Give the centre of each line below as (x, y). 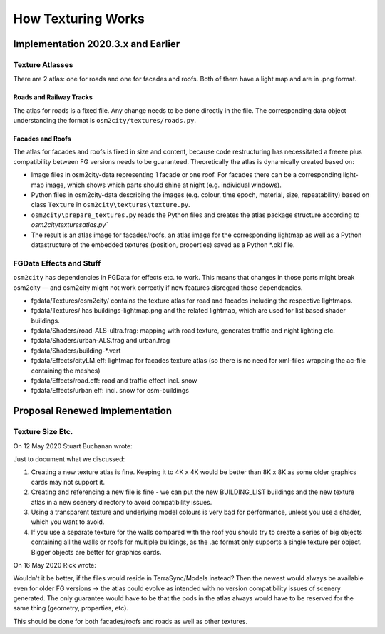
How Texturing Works (79, 19)
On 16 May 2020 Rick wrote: (55, 565)
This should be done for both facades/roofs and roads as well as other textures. (130, 621)
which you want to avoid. (68, 522)
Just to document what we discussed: (69, 459)
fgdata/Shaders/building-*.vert (76, 351)
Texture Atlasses (43, 64)
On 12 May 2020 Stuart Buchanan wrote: (73, 446)
